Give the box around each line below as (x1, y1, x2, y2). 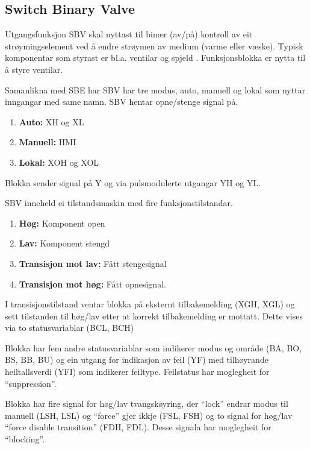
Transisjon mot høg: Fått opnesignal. (19, 277, 166, 290)
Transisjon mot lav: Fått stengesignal (19, 257, 167, 269)
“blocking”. (5, 433, 45, 445)
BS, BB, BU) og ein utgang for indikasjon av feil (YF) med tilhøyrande (5, 353, 268, 366)
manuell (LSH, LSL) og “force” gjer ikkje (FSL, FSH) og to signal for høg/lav (5, 409, 293, 421)
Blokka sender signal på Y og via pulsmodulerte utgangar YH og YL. (5, 176, 261, 189)
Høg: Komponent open (19, 216, 105, 229)
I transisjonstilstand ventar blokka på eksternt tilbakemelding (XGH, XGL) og (5, 298, 295, 310)
